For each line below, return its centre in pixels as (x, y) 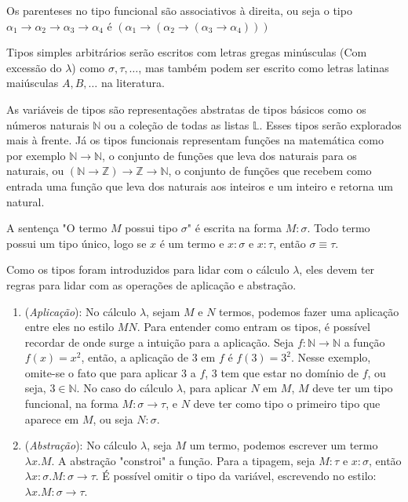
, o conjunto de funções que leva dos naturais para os (229, 155)
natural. (25, 201)
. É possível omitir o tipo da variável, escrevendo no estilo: (236, 476)
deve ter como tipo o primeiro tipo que (287, 404)
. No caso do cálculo (125, 388)
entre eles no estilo (69, 327)
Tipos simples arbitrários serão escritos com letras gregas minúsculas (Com (187, 52)
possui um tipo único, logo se (76, 243)
